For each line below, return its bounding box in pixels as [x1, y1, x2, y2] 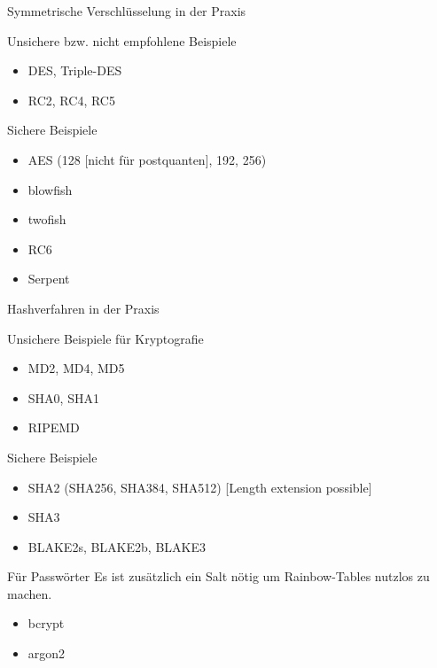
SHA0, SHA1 [27, 388, 99, 407]
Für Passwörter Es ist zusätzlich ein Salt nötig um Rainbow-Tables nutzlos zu [7, 567, 430, 586]
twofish [27, 210, 66, 229]
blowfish [27, 180, 73, 198]
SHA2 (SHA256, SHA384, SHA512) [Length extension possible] [27, 478, 372, 496]
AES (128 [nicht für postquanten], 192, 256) [27, 150, 267, 168]
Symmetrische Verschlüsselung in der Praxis [7, 2, 246, 19]
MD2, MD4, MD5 [27, 359, 125, 377]
